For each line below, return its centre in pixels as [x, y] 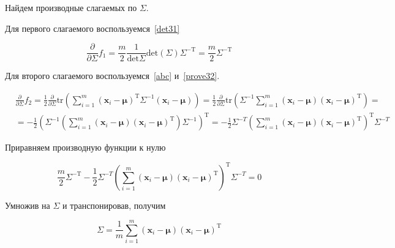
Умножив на [28, 205]
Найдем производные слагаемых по [71, 7]
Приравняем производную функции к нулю [85, 147]
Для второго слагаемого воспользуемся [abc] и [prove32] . [112, 76]
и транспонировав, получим [114, 205]
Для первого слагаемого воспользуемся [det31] [92, 28]
